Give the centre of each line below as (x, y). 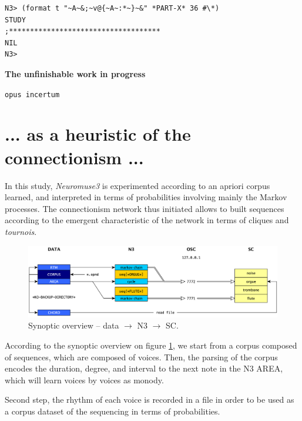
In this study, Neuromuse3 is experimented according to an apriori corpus (137, 185)
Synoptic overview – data (74, 325)
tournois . (21, 231)
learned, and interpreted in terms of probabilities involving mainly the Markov (146, 197)
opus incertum (32, 95)
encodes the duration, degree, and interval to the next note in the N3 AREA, (144, 368)
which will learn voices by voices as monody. (84, 379)
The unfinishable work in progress (75, 73)
